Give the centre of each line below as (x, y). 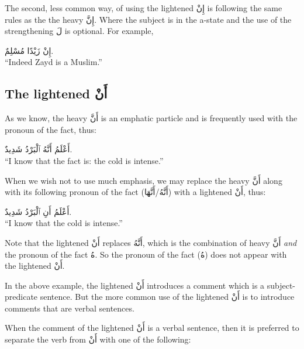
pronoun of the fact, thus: (51, 129)
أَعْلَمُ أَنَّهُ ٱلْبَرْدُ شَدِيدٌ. (39, 149)
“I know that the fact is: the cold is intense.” (84, 160)
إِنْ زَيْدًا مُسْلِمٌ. (29, 50)
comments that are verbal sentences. (70, 308)
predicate (21, 297)
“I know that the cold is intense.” (64, 223)
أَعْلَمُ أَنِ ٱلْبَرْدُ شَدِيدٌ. (38, 211)
